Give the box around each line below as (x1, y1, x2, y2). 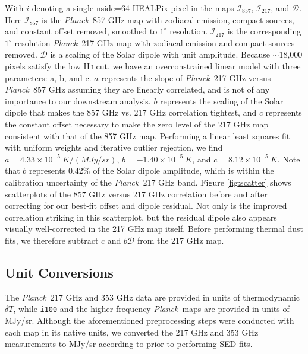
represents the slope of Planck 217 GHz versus (101, 71, 271, 84)
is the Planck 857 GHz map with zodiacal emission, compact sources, (41, 13, 294, 25)
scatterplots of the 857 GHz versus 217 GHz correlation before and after (5, 187, 268, 200)
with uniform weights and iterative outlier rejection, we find (5, 141, 223, 154)
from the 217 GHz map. (137, 234, 224, 246)
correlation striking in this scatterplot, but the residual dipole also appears (5, 211, 277, 223)
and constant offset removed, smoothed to (5, 25, 158, 37)
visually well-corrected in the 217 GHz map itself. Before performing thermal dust (5, 222, 304, 235)
